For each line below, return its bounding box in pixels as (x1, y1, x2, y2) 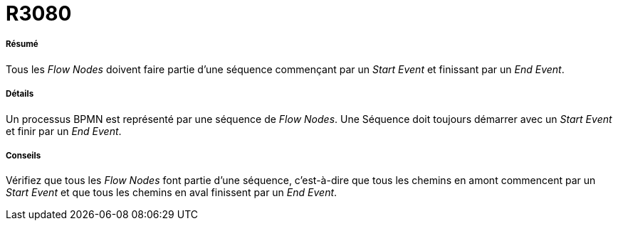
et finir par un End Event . (6, 124, 122, 137)
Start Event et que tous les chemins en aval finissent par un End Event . (6, 186, 337, 199)
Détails (6, 89, 34, 99)
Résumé (6, 39, 38, 50)
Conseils (6, 150, 41, 161)
